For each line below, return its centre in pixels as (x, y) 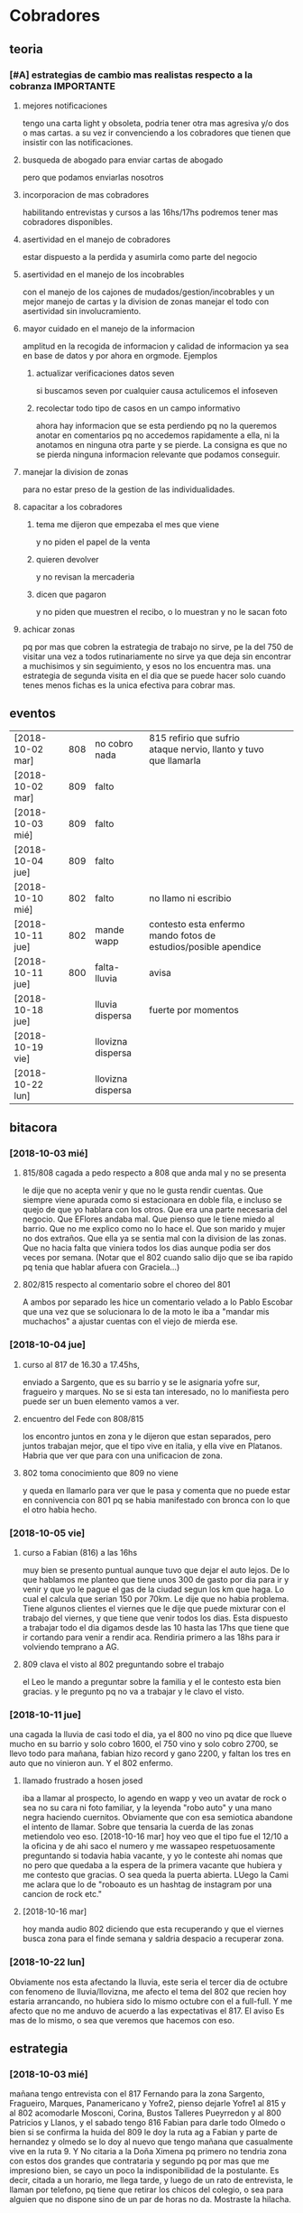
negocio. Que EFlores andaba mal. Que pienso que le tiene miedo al (148, 1219)
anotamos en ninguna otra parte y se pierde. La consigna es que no (161, 444)
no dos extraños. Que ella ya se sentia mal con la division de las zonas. (154, 1239)
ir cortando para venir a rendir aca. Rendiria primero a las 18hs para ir (151, 1637)
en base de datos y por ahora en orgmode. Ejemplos (120, 355)
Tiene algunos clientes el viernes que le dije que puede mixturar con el (154, 1608)
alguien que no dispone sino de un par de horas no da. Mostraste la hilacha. (150, 2199)
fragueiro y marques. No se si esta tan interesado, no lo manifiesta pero (156, 1391)
